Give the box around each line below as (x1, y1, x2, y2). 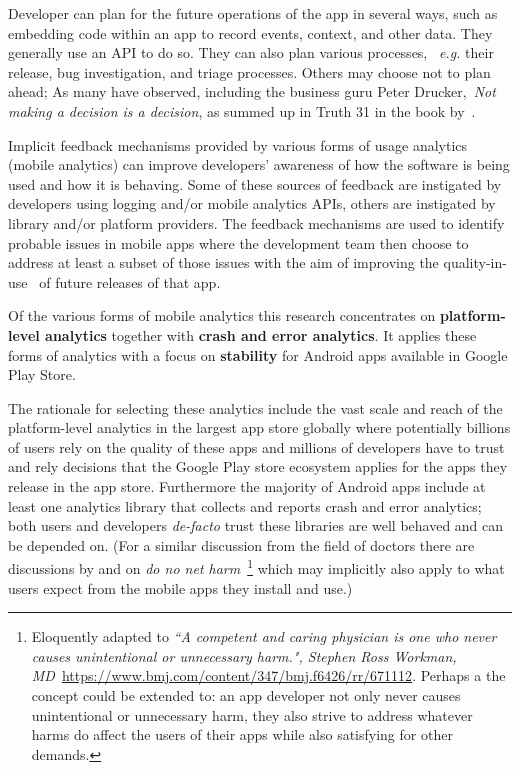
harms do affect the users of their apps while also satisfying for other (31, 724, 453, 745)
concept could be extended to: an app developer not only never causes (31, 685, 461, 706)
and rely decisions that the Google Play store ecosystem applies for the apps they (8, 456, 508, 477)
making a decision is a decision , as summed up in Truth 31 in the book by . (8, 100, 476, 121)
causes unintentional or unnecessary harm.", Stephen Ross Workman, (31, 645, 457, 666)
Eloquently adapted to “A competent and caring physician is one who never (31, 626, 497, 647)
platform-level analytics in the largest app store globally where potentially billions (8, 417, 511, 438)
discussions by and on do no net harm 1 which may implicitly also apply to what (8, 555, 505, 579)
